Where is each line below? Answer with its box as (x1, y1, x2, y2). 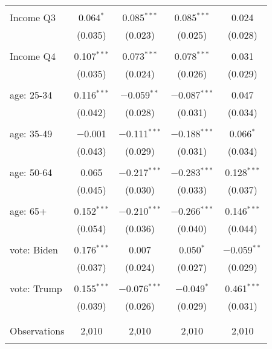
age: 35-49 (10, 126, 53, 140)
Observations (10, 324, 65, 338)
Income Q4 (10, 49, 56, 63)
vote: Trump (10, 281, 62, 295)
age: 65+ (10, 204, 47, 218)
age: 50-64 (10, 165, 53, 179)
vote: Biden (10, 243, 58, 256)
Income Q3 (10, 10, 56, 24)
